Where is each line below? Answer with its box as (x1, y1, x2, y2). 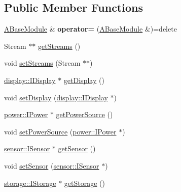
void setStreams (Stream (4, 58, 81, 68)
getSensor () (58, 143, 96, 154)
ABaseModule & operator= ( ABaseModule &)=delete (4, 23, 177, 34)
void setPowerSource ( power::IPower (4, 126, 117, 136)
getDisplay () (63, 74, 104, 85)
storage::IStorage (4, 177, 56, 188)
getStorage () (64, 177, 105, 188)
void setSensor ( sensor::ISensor (4, 160, 99, 171)
